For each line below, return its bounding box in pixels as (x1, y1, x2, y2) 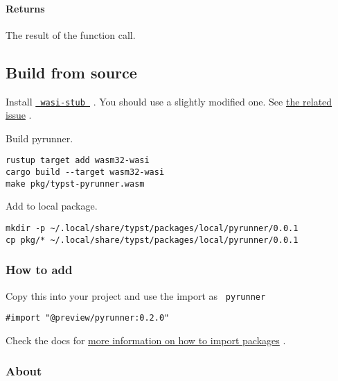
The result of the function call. (6, 27, 136, 42)
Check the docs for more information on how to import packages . (6, 332, 286, 347)
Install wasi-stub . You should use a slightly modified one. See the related (6, 94, 332, 108)
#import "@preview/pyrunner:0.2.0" (6, 313, 170, 323)
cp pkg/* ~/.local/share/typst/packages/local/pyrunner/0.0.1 (6, 235, 299, 245)
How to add (6, 261, 73, 278)
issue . (6, 108, 32, 122)
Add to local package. (6, 198, 98, 213)
